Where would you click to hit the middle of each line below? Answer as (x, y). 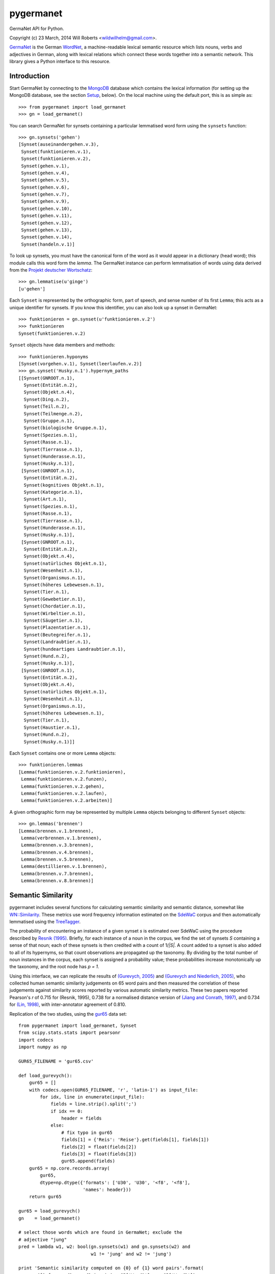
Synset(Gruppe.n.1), (49, 421)
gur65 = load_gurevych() (49, 1211)
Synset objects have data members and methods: (62, 345)
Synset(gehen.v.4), (45, 173)
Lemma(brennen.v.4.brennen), (58, 852)
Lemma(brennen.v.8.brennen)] (58, 881)
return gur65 (45, 1197)
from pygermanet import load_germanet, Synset (78, 1026)
